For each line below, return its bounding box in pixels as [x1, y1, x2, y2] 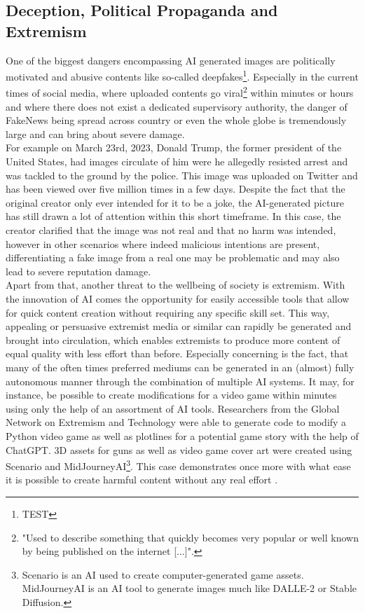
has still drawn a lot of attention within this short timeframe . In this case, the [6, 209, 341, 223]
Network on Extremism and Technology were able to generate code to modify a [6, 415, 347, 429]
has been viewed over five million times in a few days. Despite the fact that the [6, 181, 345, 196]
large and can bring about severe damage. [6, 126, 185, 141]
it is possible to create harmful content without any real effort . [6, 472, 278, 487]
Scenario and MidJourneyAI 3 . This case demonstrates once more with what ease [6, 457, 351, 473]
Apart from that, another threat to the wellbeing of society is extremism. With [6, 277, 345, 292]
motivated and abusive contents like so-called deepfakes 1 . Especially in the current [6, 67, 359, 83]
